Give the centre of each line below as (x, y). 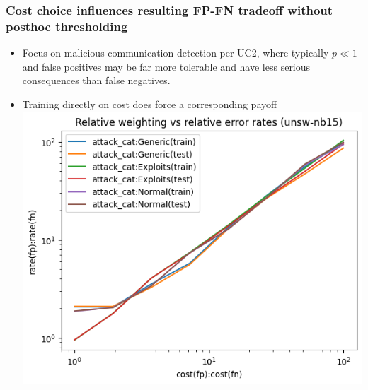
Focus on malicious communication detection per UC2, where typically (176, 53)
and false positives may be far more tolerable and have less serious (166, 66)
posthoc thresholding (67, 26)
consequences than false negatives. (96, 80)
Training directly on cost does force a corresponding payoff (150, 104)
